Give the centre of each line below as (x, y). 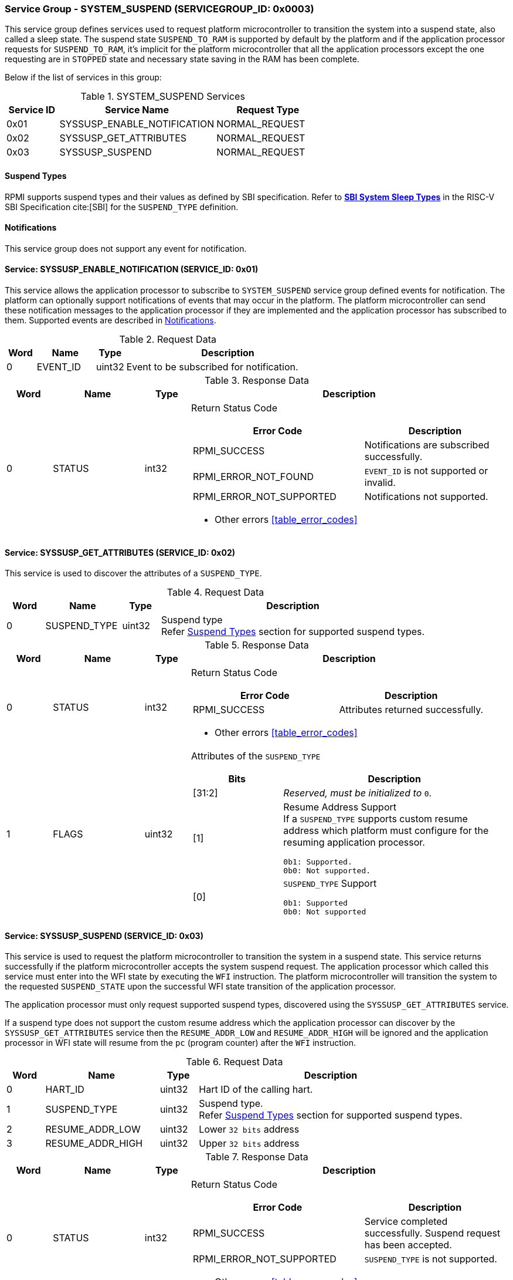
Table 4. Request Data (215, 592)
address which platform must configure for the (386, 831)
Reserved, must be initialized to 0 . (358, 793)
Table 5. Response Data (257, 645)
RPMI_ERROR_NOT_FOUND (253, 477)
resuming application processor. (354, 842)
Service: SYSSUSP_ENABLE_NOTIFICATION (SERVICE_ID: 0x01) (132, 269)
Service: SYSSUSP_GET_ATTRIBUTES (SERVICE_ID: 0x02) (120, 552)
